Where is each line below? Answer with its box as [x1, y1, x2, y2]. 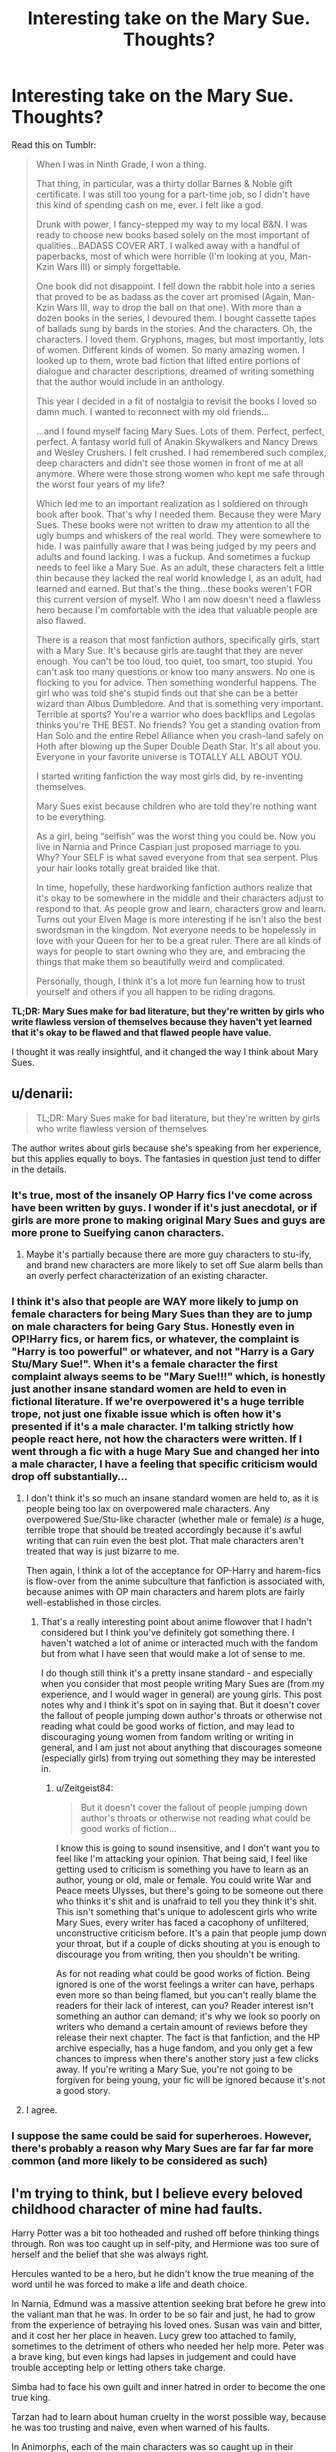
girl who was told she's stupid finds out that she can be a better [35, 687, 299, 699]
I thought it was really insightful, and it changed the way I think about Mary [11, 1045, 319, 1057]
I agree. [25, 2104, 58, 2116]
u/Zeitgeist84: [55, 1782, 114, 1794]
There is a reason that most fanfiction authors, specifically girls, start [35, 633, 321, 646]
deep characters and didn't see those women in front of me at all [35, 457, 304, 469]
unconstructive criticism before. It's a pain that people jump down [55, 1927, 327, 1939]
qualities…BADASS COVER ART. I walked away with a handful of [35, 239, 301, 251]
